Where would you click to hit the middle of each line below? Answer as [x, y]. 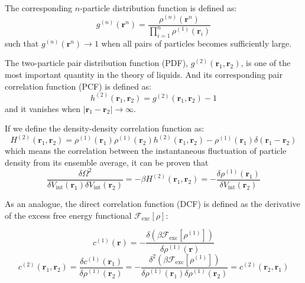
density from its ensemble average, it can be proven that [107, 162]
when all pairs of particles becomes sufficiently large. [197, 43]
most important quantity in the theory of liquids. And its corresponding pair [144, 74]
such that [22, 43]
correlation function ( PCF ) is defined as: [78, 86]
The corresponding [39, 8]
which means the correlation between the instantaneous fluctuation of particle [146, 151]
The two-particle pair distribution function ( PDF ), [97, 63]
